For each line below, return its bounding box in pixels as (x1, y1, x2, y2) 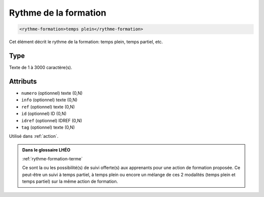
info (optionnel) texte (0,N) (21, 97, 78, 103)
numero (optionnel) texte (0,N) (21, 90, 83, 96)
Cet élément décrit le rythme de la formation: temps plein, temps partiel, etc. (9, 39, 163, 45)
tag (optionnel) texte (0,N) (21, 124, 75, 130)
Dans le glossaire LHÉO (22, 147, 71, 153)
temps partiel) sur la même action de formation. (22, 178, 118, 184)
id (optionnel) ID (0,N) (21, 110, 67, 117)
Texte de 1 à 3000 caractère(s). (9, 65, 73, 70)
